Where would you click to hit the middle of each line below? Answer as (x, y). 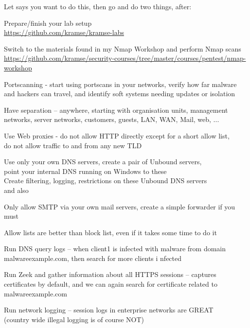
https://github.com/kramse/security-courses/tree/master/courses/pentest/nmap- (125, 58)
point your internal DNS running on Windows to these (85, 171)
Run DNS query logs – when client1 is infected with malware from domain (115, 249)
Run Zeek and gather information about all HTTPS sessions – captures (110, 274)
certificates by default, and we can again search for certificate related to (111, 284)
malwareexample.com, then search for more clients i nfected (93, 258)
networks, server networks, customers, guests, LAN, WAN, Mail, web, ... (112, 119)
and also (16, 190)
